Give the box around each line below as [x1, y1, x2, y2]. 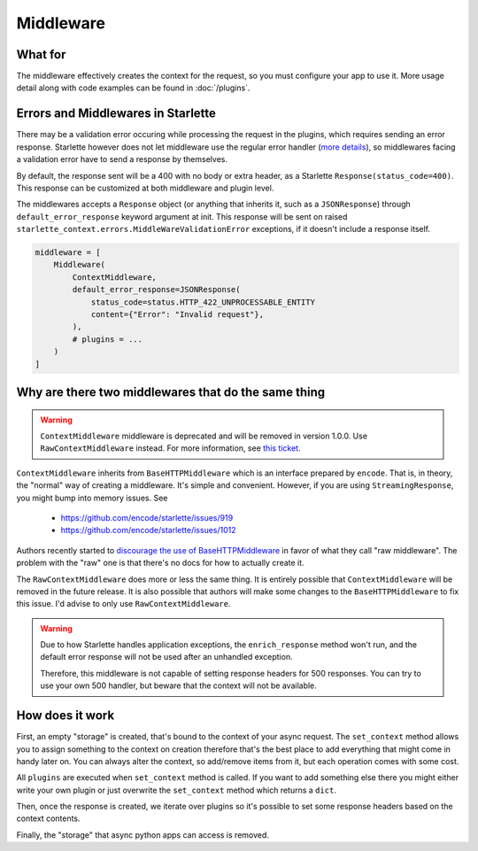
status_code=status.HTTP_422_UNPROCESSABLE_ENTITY [90, 297, 316, 307]
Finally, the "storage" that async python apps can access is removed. [16, 829, 270, 840]
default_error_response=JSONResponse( [72, 284, 241, 295]
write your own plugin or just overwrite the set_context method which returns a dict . [16, 785, 336, 795]
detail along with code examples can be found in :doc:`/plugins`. [16, 82, 251, 93]
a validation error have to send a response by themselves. [16, 154, 227, 165]
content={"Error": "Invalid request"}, [90, 310, 265, 320]
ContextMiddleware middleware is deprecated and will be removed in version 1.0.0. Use [40, 430, 367, 441]
